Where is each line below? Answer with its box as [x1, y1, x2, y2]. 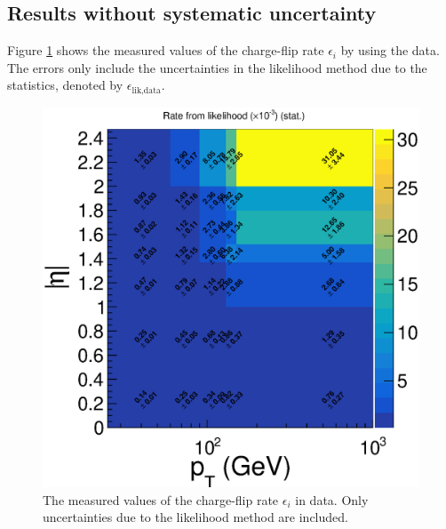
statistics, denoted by [7, 76, 123, 94]
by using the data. [340, 41, 440, 60]
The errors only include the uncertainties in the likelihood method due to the [7, 58, 427, 76]
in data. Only [295, 490, 369, 509]
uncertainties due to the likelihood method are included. [43, 508, 348, 526]
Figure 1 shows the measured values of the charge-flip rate [7, 41, 324, 60]
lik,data [131, 85, 161, 95]
